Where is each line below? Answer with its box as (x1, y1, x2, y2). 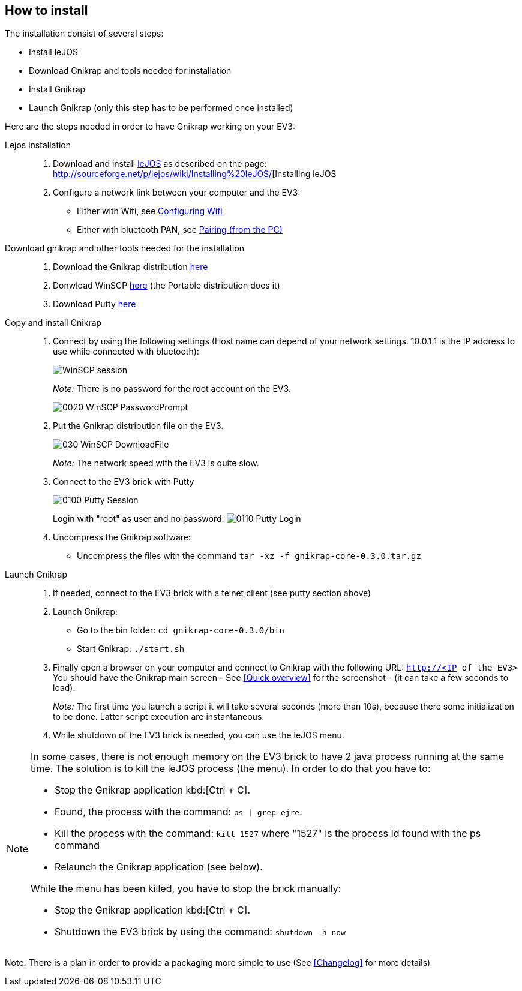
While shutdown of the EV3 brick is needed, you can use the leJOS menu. (53, 730, 344, 741)
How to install (5, 3, 88, 18)
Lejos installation (5, 140, 71, 151)
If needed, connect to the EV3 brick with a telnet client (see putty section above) (53, 588, 371, 599)
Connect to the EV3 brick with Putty (53, 476, 194, 487)
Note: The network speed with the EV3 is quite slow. (53, 458, 259, 469)
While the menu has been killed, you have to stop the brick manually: (31, 882, 341, 895)
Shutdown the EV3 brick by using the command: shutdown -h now (55, 926, 346, 938)
